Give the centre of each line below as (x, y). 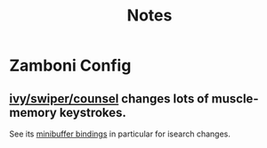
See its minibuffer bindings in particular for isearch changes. (120, 134)
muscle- (235, 99)
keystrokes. (93, 112)
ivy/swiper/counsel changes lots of (109, 99)
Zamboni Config (70, 66)
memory (33, 112)
